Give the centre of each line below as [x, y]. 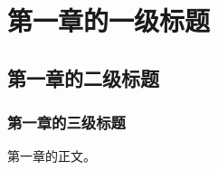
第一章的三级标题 [66, 123]
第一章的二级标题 [83, 77]
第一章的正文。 [52, 156]
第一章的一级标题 [109, 20]
